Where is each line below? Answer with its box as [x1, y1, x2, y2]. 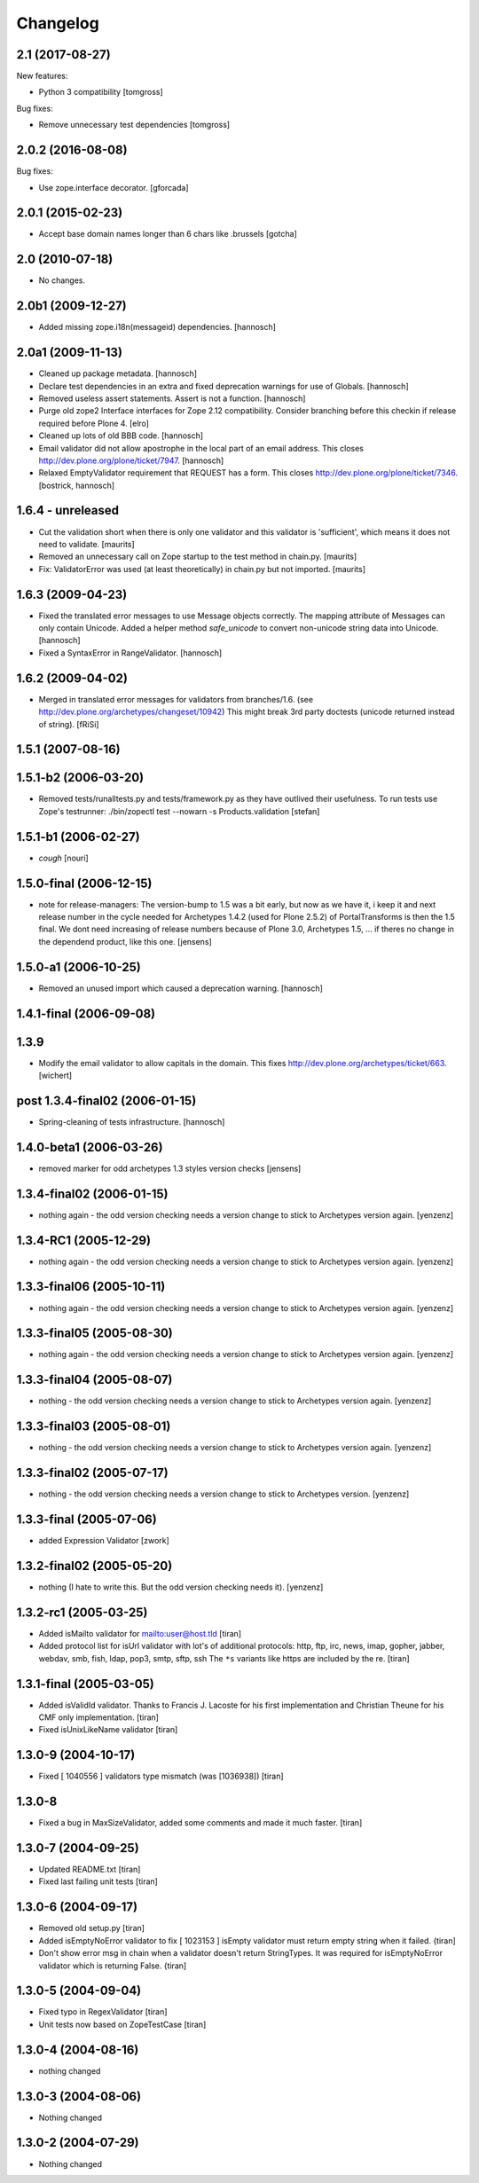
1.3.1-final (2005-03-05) [16, 1677, 154, 1692]
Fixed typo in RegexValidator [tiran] [38, 2006, 168, 2017]
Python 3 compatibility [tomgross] [38, 87, 163, 98]
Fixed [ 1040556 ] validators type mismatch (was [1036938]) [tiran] [38, 1771, 284, 1782]
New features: [16, 71, 68, 82]
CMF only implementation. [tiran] [38, 1712, 160, 1723]
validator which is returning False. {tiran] [38, 1960, 187, 1971]
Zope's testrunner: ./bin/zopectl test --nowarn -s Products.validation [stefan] [38, 805, 320, 816]
